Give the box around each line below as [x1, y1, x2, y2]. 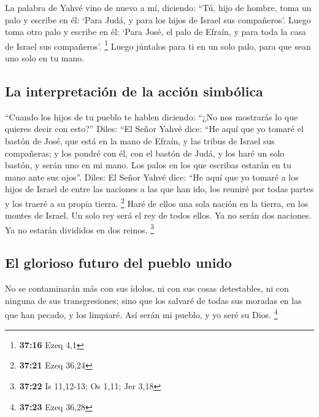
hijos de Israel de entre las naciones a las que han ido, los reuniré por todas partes [5, 182, 314, 195]
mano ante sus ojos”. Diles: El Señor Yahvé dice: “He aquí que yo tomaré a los [5, 170, 299, 183]
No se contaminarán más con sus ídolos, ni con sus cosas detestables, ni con [5, 282, 289, 295]
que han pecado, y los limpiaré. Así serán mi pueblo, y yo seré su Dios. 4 [5, 306, 278, 321]
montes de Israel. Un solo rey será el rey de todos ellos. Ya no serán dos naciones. [5, 209, 312, 222]
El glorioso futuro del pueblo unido [5, 253, 232, 272]
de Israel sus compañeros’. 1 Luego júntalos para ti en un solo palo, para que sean [5, 37, 311, 52]
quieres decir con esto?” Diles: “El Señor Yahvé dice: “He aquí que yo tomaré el [5, 122, 304, 135]
